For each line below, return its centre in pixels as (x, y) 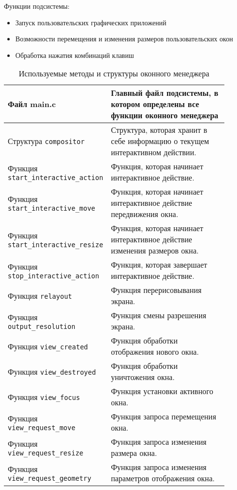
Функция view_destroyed (52, 371)
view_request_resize (46, 453)
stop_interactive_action (54, 276)
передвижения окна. (144, 214)
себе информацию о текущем (160, 141)
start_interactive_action (56, 177)
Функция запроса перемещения (164, 417)
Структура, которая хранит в (159, 130)
